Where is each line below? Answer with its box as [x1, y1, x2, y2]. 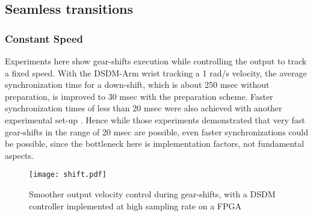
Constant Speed [5, 31, 83, 46]
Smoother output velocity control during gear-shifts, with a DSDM [29, 188, 276, 200]
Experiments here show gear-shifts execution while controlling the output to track [5, 55, 307, 67]
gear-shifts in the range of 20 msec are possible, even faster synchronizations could [5, 125, 308, 138]
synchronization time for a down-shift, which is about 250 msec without [5, 78, 270, 91]
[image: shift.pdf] [29, 170, 107, 179]
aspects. [5, 149, 34, 161]
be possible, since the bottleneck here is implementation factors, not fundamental [5, 137, 305, 150]
